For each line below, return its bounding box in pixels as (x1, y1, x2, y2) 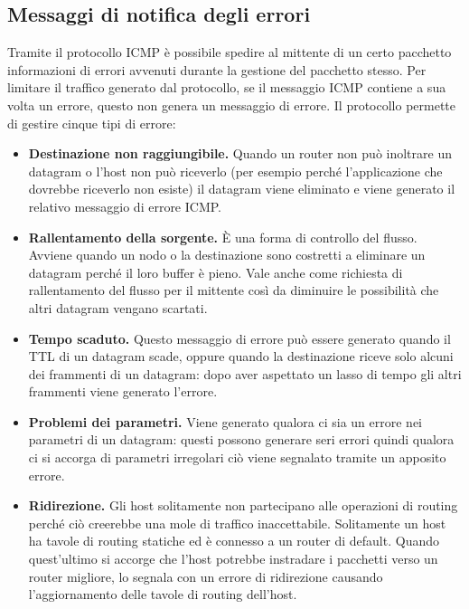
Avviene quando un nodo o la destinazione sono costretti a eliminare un (28, 245, 426, 264)
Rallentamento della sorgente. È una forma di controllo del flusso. (28, 227, 417, 246)
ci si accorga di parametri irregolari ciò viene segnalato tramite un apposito (28, 448, 446, 467)
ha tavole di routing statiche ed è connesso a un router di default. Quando (28, 531, 439, 550)
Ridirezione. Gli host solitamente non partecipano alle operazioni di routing (28, 496, 458, 515)
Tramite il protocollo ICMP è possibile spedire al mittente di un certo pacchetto (7, 43, 452, 62)
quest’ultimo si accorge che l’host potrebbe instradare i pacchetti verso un (28, 549, 438, 568)
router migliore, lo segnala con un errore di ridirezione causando (28, 566, 383, 585)
